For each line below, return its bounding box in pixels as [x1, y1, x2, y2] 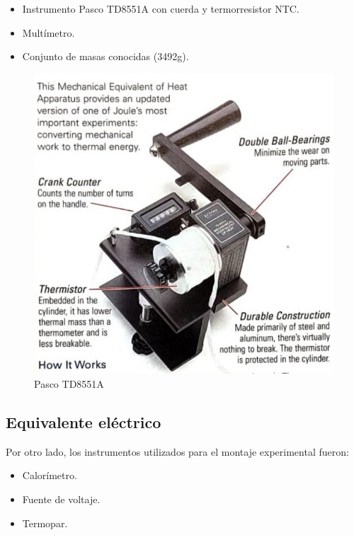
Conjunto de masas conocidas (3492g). [22, 49, 189, 64]
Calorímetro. [22, 468, 77, 483]
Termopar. [22, 515, 68, 530]
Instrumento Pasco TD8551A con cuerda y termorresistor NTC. [22, 1, 299, 16]
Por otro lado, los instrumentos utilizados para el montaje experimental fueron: [6, 444, 349, 459]
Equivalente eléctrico [6, 410, 161, 432]
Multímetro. [22, 25, 75, 40]
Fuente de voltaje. [22, 491, 101, 506]
